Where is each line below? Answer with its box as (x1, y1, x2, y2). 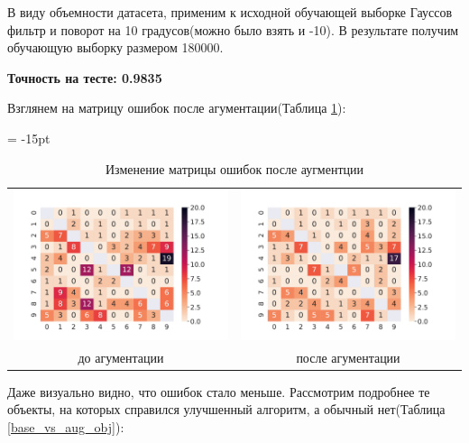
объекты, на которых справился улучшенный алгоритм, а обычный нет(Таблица (7, 400, 446, 419)
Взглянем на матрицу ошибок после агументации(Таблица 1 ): (7, 98, 346, 117)
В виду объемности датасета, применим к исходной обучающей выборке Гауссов (7, 3, 453, 21)
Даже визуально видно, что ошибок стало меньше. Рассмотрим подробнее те (7, 382, 430, 401)
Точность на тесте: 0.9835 (7, 68, 162, 87)
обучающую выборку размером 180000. (7, 38, 224, 57)
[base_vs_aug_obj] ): (7, 417, 124, 436)
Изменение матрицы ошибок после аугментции (105, 159, 364, 178)
